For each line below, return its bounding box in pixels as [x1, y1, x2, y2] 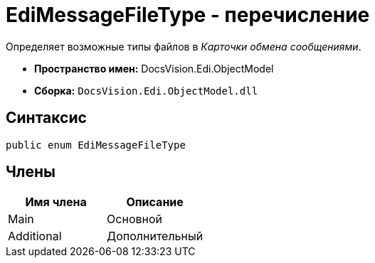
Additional [8, 229, 62, 244]
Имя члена [25, 195, 87, 210]
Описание [126, 195, 184, 210]
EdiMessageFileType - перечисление [6, 3, 370, 27]
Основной [107, 212, 162, 227]
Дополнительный [107, 229, 204, 244]
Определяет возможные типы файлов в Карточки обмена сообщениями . [6, 40, 361, 53]
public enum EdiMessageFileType [6, 139, 186, 151]
